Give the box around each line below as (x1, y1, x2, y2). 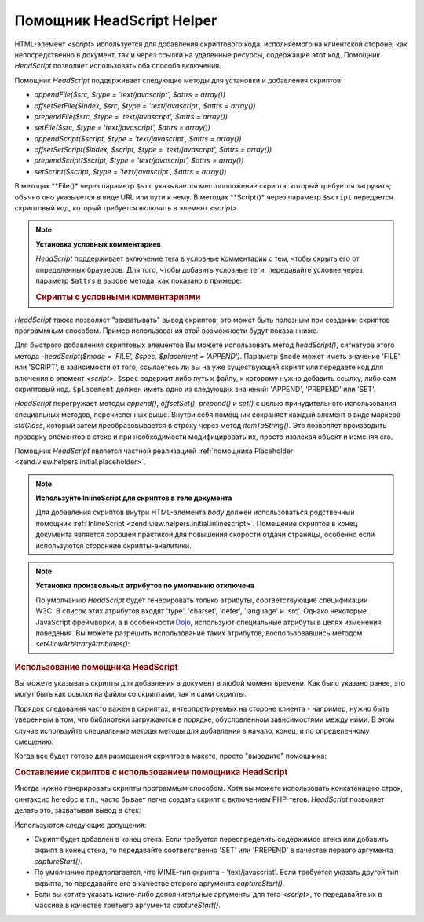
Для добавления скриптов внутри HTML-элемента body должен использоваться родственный (35, 507, 355, 518)
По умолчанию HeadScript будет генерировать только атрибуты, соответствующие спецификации (35, 595, 368, 605)
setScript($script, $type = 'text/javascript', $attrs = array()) (34, 166, 227, 176)
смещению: (14, 737, 54, 746)
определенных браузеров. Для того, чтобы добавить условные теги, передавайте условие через (35, 265, 363, 274)
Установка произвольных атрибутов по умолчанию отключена (35, 581, 254, 591)
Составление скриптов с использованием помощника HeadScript (14, 767, 288, 777)
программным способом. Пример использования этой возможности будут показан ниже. (14, 326, 320, 335)
